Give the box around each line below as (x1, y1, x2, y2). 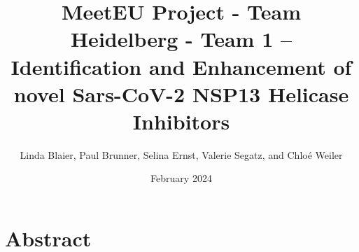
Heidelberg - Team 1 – (70, 24, 293, 53)
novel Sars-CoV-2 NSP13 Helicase (13, 79, 349, 108)
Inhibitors (132, 106, 230, 135)
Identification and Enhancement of (10, 52, 352, 80)
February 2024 (150, 171, 212, 185)
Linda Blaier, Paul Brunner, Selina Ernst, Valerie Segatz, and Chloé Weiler (20, 147, 343, 162)
